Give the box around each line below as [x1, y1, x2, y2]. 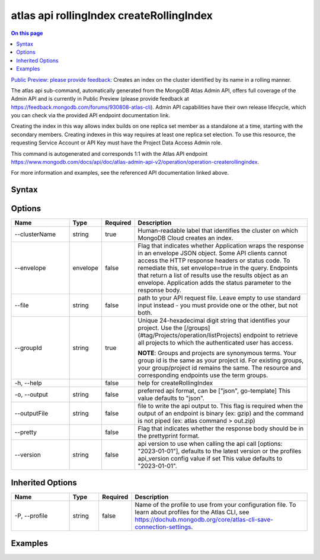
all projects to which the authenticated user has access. [137, 339, 293, 347]
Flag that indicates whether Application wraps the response [137, 242, 305, 250]
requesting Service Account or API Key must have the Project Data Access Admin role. [11, 139, 222, 146]
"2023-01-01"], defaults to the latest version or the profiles [137, 447, 302, 455]
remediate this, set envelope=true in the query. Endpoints [137, 264, 298, 272]
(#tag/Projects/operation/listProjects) [137, 332, 242, 340]
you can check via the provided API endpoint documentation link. [11, 112, 170, 119]
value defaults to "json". [137, 394, 204, 403]
